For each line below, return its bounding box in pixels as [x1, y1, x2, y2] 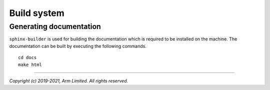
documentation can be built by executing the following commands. [9, 43, 147, 49]
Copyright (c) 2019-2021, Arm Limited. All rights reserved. [9, 77, 128, 83]
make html [18, 61, 42, 67]
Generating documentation [9, 22, 101, 31]
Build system [9, 7, 64, 18]
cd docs [18, 55, 37, 60]
